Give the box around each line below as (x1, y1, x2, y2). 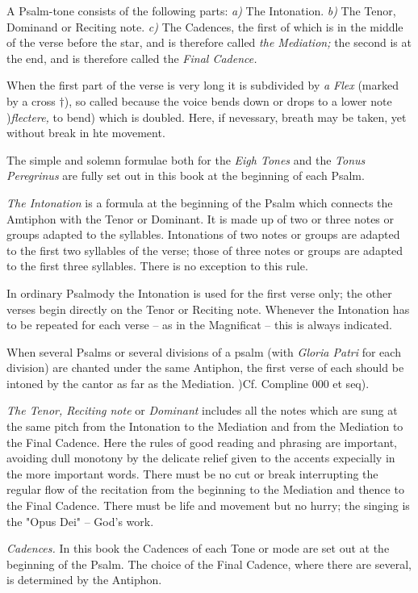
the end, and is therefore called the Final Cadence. (6, 49, 257, 66)
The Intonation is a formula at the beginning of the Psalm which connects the (6, 194, 393, 211)
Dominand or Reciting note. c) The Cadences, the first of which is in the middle (6, 18, 403, 35)
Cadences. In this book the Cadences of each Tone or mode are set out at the (6, 540, 390, 557)
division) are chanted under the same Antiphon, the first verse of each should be (6, 359, 404, 376)
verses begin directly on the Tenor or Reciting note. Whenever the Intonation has (6, 300, 410, 317)
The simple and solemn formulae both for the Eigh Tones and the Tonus (6, 151, 366, 168)
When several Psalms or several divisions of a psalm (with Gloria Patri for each (6, 343, 401, 360)
